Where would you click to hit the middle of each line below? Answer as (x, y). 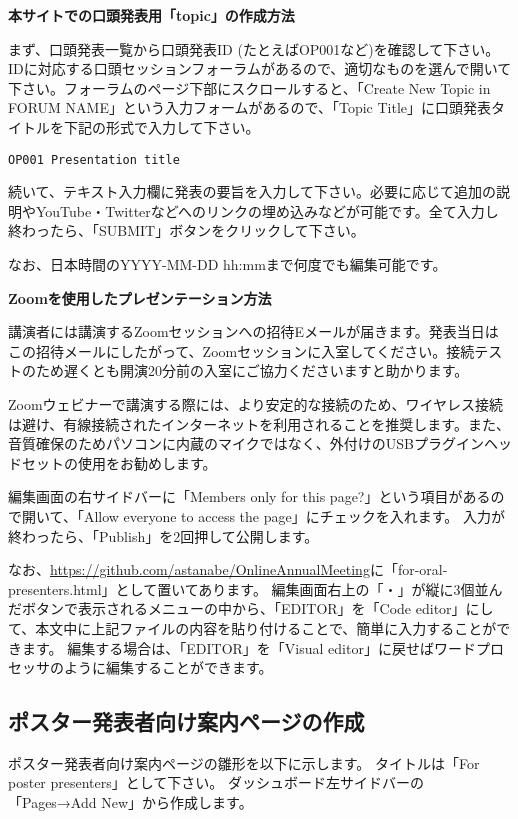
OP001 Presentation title (94, 159)
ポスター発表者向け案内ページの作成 (186, 721)
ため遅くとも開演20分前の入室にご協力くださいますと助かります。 (252, 370)
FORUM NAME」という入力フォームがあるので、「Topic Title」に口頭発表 (249, 107)
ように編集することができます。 (168, 667)
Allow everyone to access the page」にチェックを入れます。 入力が (294, 515)
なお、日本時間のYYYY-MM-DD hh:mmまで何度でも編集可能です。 (227, 264)
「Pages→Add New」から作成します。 (130, 802)
